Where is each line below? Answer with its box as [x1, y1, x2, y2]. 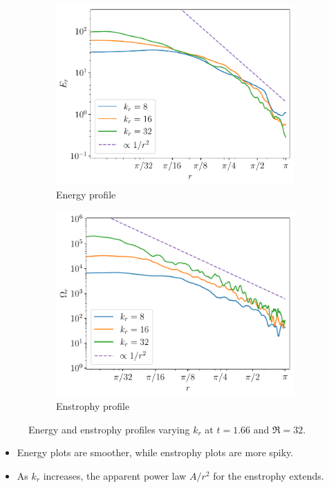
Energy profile [56, 187, 116, 202]
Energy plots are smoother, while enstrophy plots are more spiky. [17, 445, 294, 460]
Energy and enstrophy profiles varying [28, 422, 190, 436]
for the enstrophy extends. [213, 468, 324, 482]
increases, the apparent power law [43, 468, 187, 482]
